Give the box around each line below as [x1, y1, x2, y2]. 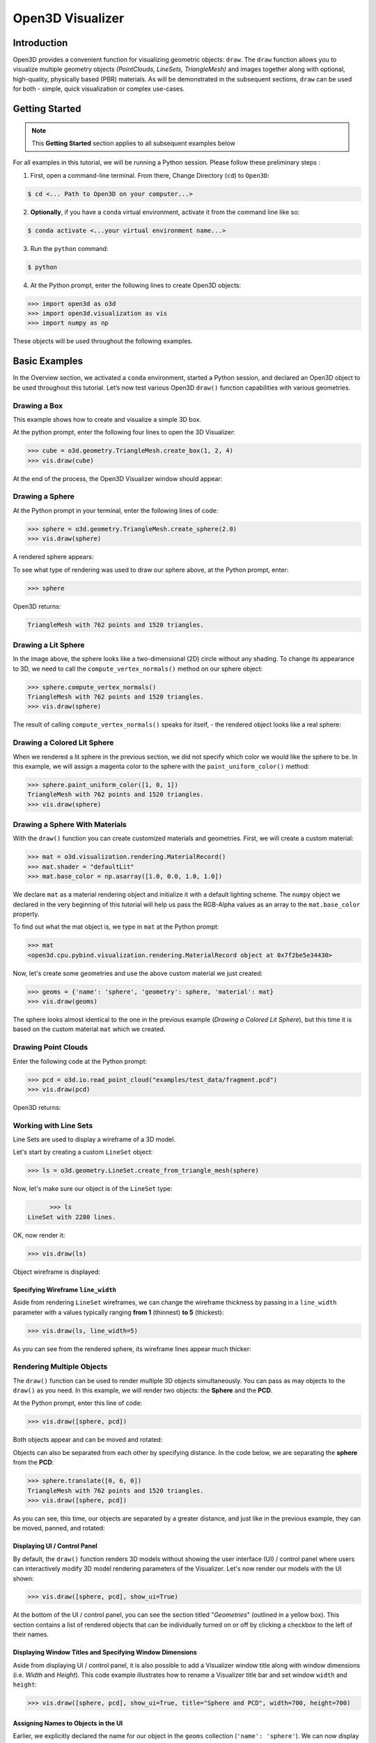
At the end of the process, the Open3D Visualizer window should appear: [13, 474, 223, 482]
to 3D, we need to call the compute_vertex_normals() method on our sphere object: [13, 664, 263, 673]
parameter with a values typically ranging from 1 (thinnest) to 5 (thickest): [13, 1308, 224, 1316]
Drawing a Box [13, 401, 63, 411]
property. [13, 910, 40, 918]
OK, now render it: [13, 1231, 65, 1239]
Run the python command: [30, 244, 109, 252]
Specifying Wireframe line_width [13, 1285, 116, 1293]
